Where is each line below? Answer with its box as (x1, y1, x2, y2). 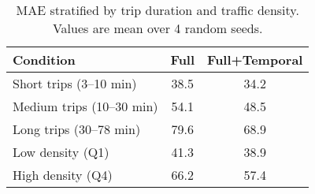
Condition (13, 50, 76, 69)
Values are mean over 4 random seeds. (52, 19, 263, 37)
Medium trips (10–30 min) (13, 97, 158, 115)
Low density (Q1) (13, 143, 109, 161)
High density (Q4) (13, 166, 113, 184)
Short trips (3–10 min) (13, 74, 137, 92)
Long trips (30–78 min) (13, 120, 141, 138)
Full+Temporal (207, 50, 303, 69)
